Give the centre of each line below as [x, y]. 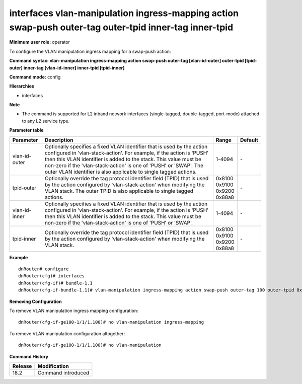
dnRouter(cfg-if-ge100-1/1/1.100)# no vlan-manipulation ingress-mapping [111, 322]
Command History [29, 356]
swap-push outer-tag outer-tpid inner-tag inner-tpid [121, 27]
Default [249, 140]
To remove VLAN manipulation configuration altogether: [67, 333]
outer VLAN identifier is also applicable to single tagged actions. [121, 172]
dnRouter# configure [44, 269]
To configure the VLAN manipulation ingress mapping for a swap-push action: [90, 51]
